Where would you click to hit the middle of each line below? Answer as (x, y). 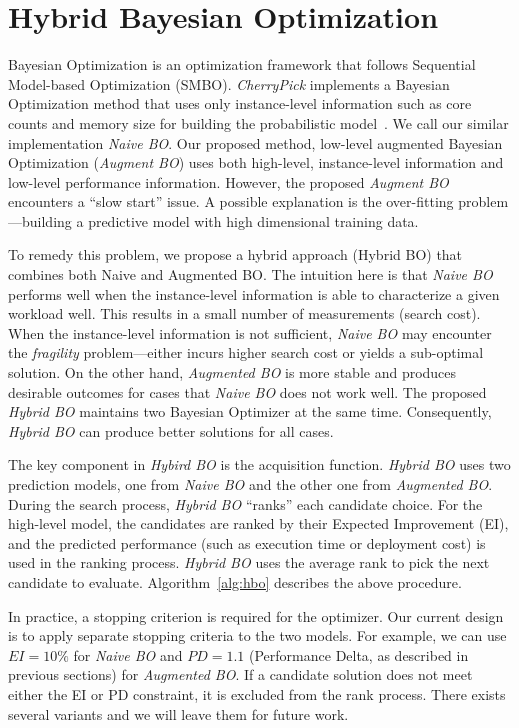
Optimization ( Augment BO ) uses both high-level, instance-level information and (256, 162)
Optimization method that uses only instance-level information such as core (240, 103)
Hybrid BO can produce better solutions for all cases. (171, 430)
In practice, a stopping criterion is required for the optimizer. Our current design (256, 615)
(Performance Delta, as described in (359, 654)
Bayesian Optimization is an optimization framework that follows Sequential (242, 64)
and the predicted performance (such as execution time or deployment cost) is (247, 542)
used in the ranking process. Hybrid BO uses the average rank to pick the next (249, 562)
